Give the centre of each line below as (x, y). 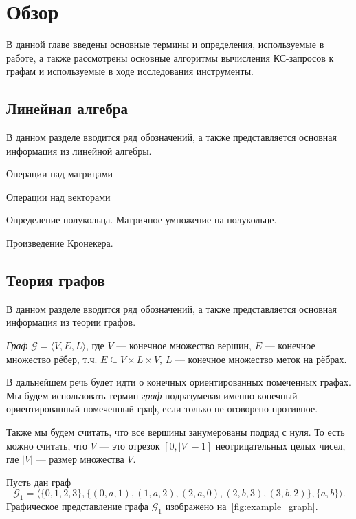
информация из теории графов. (71, 322)
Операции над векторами (58, 196)
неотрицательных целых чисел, (280, 445)
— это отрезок (130, 445)
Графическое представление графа (78, 506)
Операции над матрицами (60, 174)
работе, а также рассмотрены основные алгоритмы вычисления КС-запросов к (170, 57)
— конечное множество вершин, (184, 345)
